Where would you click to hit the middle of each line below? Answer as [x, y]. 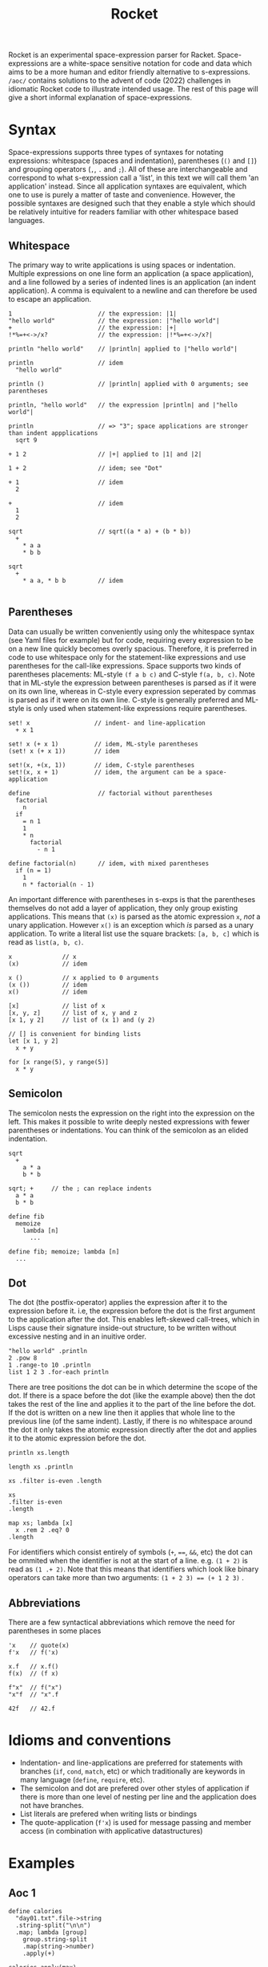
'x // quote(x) [39, 1646]
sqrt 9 [26, 440]
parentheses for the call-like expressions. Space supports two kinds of [125, 665]
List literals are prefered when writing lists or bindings [108, 1814]
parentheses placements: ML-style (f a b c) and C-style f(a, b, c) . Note [132, 674]
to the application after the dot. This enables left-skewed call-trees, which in [134, 1319]
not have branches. [52, 1806]
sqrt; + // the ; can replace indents [80, 1189]
